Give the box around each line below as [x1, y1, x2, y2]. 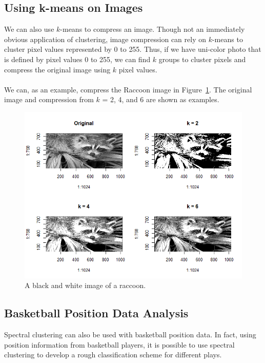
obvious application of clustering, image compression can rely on [4, 33, 206, 44]
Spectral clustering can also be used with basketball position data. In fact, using [4, 329, 256, 339]
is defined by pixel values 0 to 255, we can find [4, 53, 151, 64]
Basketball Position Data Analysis [4, 305, 189, 321]
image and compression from [4, 94, 94, 105]
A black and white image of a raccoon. [25, 280, 146, 291]
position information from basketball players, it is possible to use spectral [4, 339, 235, 350]
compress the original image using [4, 64, 111, 74]
